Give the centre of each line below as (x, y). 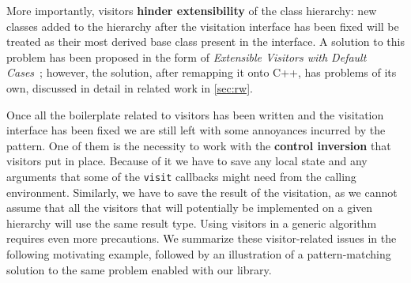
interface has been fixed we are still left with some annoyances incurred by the (196, 130)
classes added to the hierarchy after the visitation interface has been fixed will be (203, 26)
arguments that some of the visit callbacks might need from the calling (181, 176)
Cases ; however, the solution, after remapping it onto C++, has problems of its (202, 72)
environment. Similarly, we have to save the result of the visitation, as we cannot (202, 192)
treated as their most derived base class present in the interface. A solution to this (205, 42)
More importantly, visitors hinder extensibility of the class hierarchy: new (192, 10)
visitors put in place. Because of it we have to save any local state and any (187, 161)
